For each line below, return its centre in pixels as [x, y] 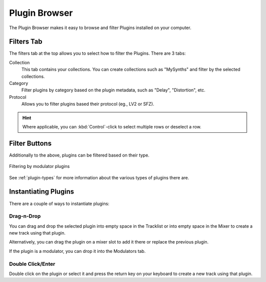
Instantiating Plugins [42, 192]
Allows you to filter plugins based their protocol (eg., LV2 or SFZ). [88, 104]
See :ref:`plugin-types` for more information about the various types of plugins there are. [99, 177]
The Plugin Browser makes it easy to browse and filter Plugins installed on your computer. [100, 28]
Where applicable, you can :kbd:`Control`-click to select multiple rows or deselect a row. [112, 126]
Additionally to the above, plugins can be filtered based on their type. [79, 155]
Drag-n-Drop [25, 216]
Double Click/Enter [32, 264]
